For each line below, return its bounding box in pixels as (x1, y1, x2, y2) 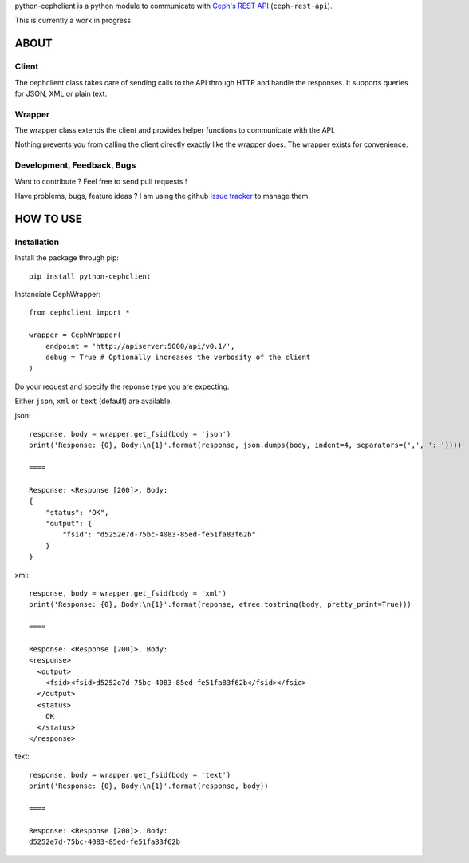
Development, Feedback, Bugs (14, 160, 136, 171)
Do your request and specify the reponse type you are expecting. (14, 382, 230, 391)
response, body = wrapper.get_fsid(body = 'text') (29, 770, 231, 779)
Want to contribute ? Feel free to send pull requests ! (14, 176, 187, 186)
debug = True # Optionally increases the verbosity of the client (45, 352, 311, 362)
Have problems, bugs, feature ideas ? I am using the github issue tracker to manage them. (14, 192, 311, 200)
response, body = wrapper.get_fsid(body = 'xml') (29, 588, 227, 598)
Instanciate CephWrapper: (14, 289, 101, 299)
